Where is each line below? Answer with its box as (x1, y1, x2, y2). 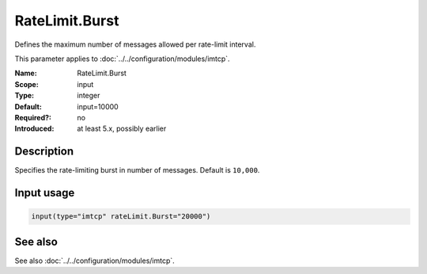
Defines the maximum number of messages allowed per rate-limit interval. (14, 40, 256, 49)
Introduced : (14, 124, 55, 134)
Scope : (14, 79, 39, 89)
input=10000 (77, 101, 119, 111)
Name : (14, 68, 37, 78)
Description (14, 145, 74, 158)
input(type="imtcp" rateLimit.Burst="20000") (31, 212, 211, 221)
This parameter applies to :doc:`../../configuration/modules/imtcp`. (14, 54, 230, 63)
